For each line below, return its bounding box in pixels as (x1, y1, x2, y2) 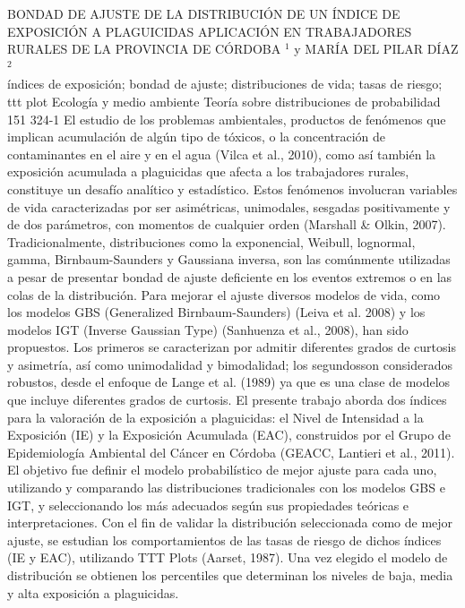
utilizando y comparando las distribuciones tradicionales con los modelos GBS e (7, 478, 445, 497)
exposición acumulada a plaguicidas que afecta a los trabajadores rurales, (7, 162, 409, 181)
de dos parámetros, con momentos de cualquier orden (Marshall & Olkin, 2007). (7, 215, 446, 234)
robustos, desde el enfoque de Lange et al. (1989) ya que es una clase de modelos (7, 373, 451, 391)
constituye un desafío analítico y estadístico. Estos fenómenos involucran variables (7, 179, 458, 198)
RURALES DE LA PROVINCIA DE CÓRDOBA (7, 39, 281, 58)
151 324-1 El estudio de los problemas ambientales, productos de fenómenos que (7, 109, 446, 128)
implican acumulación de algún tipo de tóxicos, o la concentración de (7, 127, 386, 146)
